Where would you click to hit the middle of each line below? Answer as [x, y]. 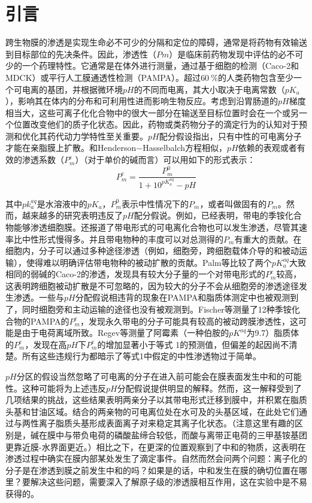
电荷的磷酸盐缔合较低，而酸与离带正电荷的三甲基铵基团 [198, 435]
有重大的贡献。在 [268, 239]
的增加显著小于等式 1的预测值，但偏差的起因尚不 [193, 344]
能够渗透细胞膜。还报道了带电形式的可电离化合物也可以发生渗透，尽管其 [156, 227]
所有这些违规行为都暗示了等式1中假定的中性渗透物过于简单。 [141, 356]
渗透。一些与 [39, 297]
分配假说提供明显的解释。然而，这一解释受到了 [209, 388]
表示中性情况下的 [155, 203]
